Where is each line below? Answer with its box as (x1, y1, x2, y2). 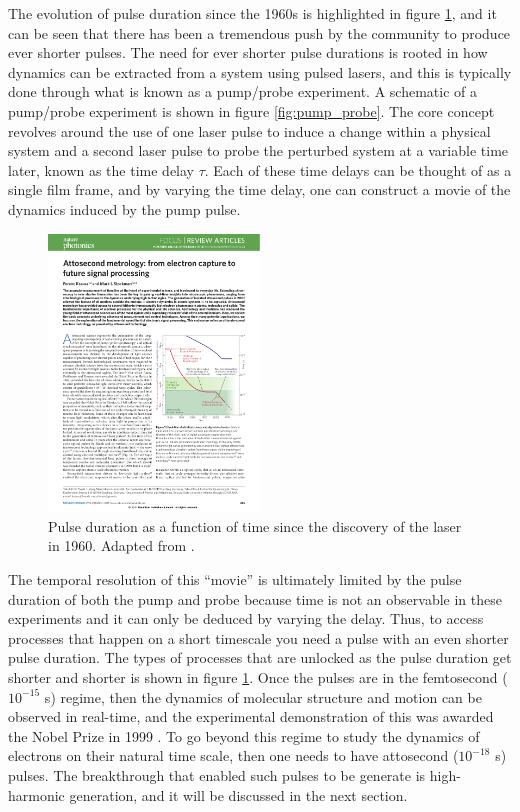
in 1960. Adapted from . (48, 535, 195, 556)
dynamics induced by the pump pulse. (8, 198, 241, 219)
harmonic (8, 784, 65, 805)
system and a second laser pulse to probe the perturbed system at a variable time (8, 140, 509, 161)
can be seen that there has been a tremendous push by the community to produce (8, 22, 511, 43)
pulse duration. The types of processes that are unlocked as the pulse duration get (8, 647, 512, 668)
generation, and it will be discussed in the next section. (69, 784, 408, 805)
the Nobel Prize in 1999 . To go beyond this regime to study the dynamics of (8, 725, 480, 746)
